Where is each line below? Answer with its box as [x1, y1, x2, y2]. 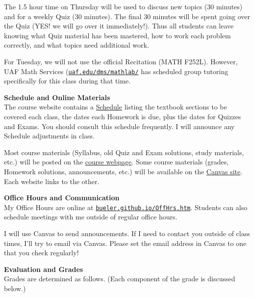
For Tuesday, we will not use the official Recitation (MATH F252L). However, [4, 56, 238, 66]
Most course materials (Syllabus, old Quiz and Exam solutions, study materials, [4, 147, 244, 157]
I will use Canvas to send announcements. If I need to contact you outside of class [4, 228, 250, 238]
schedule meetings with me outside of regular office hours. [4, 212, 178, 222]
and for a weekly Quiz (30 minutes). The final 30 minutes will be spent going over [4, 11, 250, 21]
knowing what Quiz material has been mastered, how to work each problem [4, 30, 231, 40]
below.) [4, 283, 26, 293]
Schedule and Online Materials [4, 92, 110, 102]
